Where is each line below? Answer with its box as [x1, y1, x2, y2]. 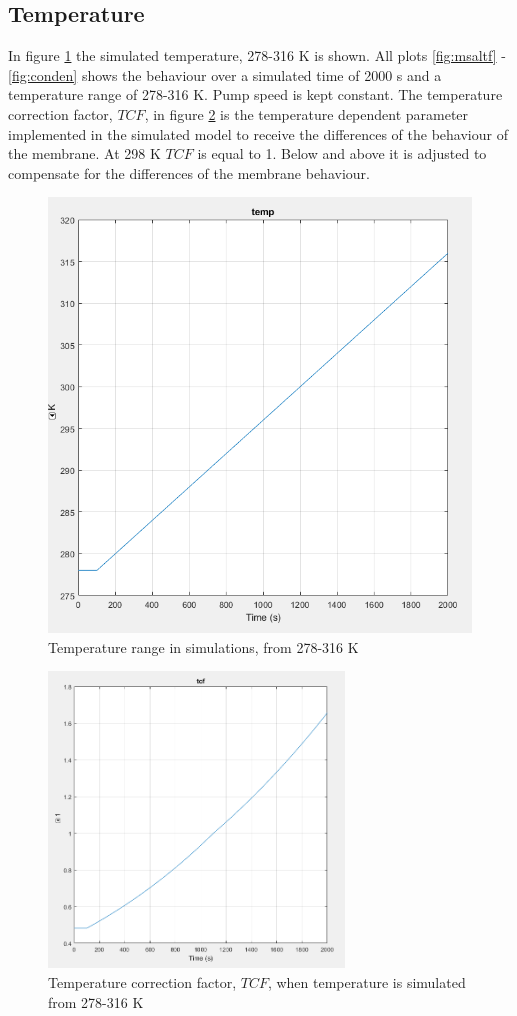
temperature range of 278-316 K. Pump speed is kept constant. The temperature [8, 84, 503, 105]
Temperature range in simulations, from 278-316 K [48, 636, 359, 657]
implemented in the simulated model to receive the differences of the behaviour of [8, 123, 508, 144]
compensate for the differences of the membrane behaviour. [8, 162, 370, 183]
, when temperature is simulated [267, 972, 466, 992]
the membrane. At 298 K [8, 143, 161, 164]
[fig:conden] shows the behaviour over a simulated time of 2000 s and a [8, 64, 442, 85]
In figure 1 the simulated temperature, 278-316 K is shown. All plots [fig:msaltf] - [8, 45, 506, 66]
